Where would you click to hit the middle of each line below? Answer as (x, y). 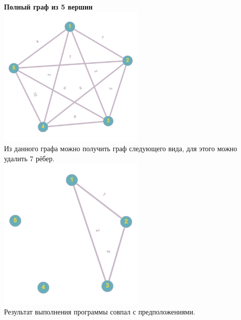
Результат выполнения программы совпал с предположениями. (100, 311)
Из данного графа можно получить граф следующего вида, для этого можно (121, 148)
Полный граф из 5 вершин (49, 7)
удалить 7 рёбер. (29, 158)
